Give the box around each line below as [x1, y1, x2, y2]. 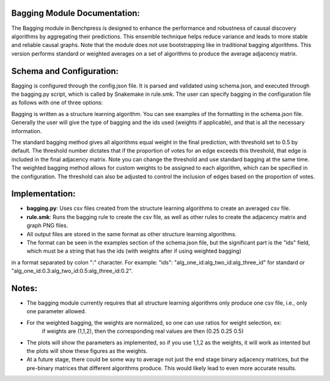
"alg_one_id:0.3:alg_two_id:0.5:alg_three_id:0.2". [11, 267, 133, 275]
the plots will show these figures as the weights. [26, 347, 148, 354]
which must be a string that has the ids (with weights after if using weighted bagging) [26, 247, 241, 255]
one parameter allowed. [26, 308, 87, 315]
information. [11, 127, 42, 134]
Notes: [11, 283, 38, 293]
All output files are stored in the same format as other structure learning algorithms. [26, 230, 237, 238]
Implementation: [11, 189, 76, 199]
